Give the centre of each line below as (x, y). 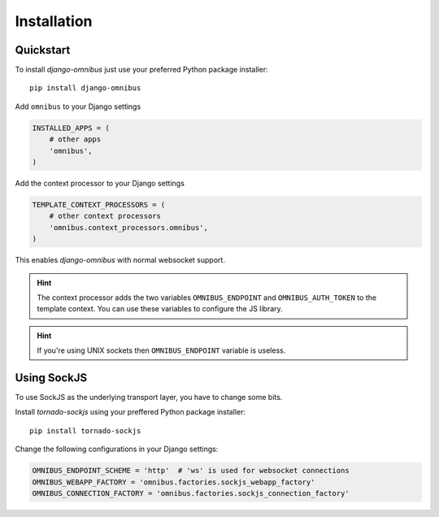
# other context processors (105, 216)
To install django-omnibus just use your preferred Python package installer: (141, 70)
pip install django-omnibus (85, 88)
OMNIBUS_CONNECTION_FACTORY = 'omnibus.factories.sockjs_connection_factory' (191, 493)
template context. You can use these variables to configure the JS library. (160, 309)
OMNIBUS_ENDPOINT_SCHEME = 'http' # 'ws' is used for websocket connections (191, 471)
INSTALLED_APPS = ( (71, 128)
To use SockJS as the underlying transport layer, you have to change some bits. (149, 397)
